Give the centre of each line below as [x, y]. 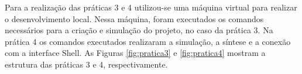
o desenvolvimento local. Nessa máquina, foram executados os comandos [134, 18]
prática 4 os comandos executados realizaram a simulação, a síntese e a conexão [148, 41]
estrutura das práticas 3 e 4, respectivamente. [86, 64]
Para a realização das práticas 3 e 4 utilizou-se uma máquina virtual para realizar [151, 7]
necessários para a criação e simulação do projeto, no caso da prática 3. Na [139, 30]
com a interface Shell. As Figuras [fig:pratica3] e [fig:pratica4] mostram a [135, 53]
